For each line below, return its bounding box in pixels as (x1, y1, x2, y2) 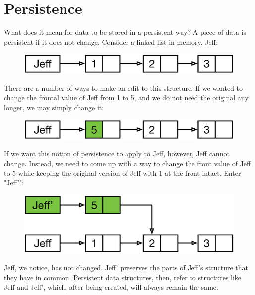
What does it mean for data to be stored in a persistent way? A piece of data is (4, 27, 247, 37)
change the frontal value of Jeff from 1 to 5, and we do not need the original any (4, 92, 249, 103)
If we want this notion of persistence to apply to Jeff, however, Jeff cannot (4, 148, 230, 159)
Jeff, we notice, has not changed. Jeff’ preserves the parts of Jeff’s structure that (4, 262, 248, 273)
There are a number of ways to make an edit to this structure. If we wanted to (4, 82, 243, 93)
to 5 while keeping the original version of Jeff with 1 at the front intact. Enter (4, 168, 241, 178)
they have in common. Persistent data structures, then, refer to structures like (4, 272, 242, 282)
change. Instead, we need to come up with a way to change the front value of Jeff (4, 158, 251, 168)
